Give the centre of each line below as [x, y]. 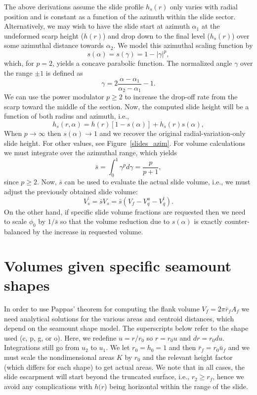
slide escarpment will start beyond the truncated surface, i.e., [97, 376]
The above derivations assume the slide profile [74, 6]
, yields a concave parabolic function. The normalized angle [142, 63]
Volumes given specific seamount [118, 265]
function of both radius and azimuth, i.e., [66, 116]
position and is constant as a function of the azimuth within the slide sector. [120, 16]
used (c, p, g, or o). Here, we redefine [60, 337]
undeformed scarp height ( [44, 35]
